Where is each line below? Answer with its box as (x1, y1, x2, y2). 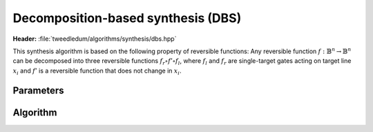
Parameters (12, 84, 64, 96)
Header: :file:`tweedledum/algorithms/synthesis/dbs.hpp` (12, 35, 177, 43)
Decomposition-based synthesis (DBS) (12, 10, 242, 26)
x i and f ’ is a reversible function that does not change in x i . (12, 66, 182, 76)
